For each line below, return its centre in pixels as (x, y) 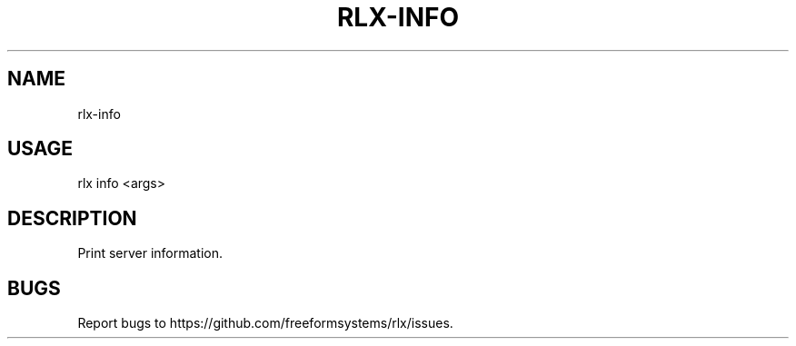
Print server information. (150, 253)
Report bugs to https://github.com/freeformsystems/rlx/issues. (265, 323)
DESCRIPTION (72, 218)
